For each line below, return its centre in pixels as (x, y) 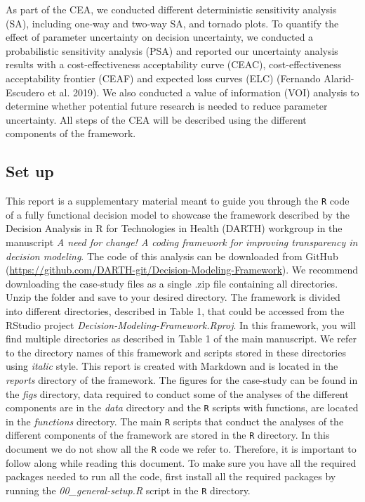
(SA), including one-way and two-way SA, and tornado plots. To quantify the (172, 23)
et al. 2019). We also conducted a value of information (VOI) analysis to (204, 92)
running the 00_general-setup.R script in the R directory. (128, 490)
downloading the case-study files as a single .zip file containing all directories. (172, 283)
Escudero (25, 92)
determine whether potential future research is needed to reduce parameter (167, 106)
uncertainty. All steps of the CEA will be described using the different (156, 119)
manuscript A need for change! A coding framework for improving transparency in (182, 242)
